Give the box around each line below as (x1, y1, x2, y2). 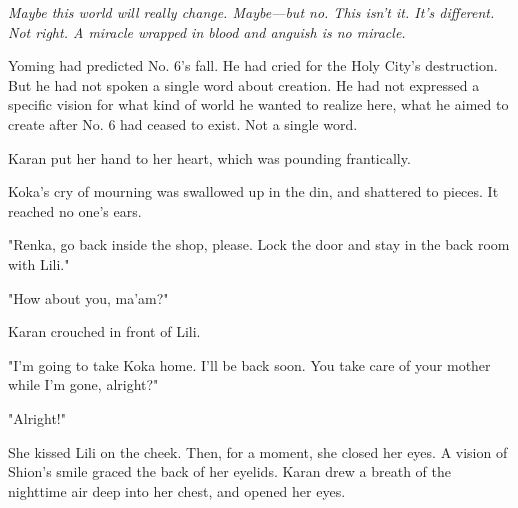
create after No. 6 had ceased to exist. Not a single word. (8, 113, 358, 134)
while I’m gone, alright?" (8, 374, 159, 395)
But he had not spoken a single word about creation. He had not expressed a (8, 74, 480, 95)
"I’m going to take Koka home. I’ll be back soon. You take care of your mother (8, 354, 491, 375)
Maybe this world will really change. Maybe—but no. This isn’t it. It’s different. (8, 2, 495, 22)
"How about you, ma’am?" (8, 287, 169, 308)
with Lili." (8, 253, 70, 274)
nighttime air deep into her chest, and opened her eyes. (8, 480, 346, 501)
